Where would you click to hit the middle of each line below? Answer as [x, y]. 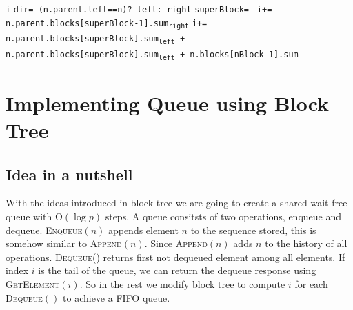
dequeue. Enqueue [44, 230]
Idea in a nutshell [69, 174]
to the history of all [306, 243]
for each [311, 284]
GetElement [33, 284]
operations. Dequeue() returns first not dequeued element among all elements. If [175, 256]
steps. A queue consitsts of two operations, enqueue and [223, 216]
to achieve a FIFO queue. [117, 297]
